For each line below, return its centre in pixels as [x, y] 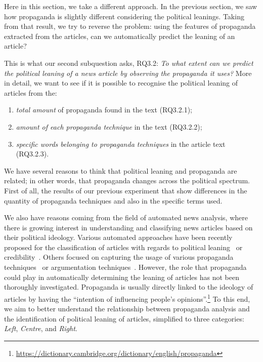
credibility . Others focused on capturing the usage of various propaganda [119, 257]
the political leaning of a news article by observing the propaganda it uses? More [128, 73]
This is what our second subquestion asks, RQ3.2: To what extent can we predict [129, 63]
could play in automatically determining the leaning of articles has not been [122, 277]
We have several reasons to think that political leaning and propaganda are [121, 170]
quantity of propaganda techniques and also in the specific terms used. [113, 200]
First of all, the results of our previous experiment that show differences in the [126, 190]
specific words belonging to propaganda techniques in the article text [121, 144]
